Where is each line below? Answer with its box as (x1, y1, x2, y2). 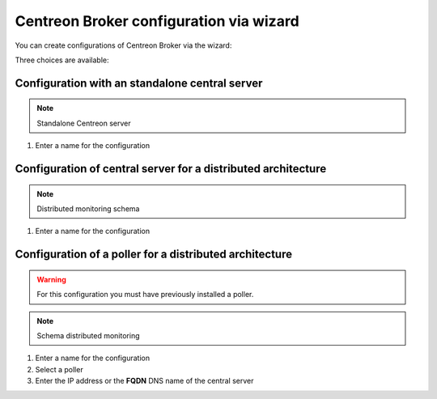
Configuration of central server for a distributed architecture (15, 162, 327, 176)
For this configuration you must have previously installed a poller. (36, 290, 254, 299)
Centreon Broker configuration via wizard (15, 12, 299, 30)
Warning (36, 274, 66, 284)
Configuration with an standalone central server (15, 76, 263, 90)
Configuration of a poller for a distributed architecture (15, 248, 293, 261)
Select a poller (35, 364, 84, 374)
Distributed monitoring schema (36, 203, 140, 214)
